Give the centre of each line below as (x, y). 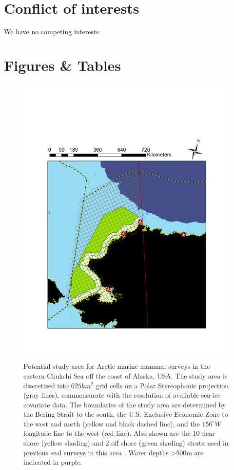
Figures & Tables (63, 65)
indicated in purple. (53, 462)
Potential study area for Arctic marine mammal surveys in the (117, 366)
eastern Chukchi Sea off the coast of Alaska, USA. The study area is (126, 375)
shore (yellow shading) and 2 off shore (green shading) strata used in (126, 443)
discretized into (46, 385)
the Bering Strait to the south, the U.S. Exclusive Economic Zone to (126, 414)
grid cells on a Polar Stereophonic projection (162, 385)
